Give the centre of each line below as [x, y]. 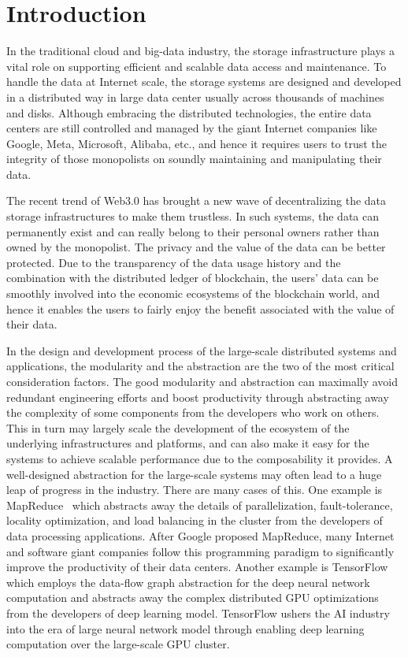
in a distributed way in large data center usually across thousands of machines [195, 97]
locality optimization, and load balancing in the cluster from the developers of [195, 520]
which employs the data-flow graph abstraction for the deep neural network [188, 582]
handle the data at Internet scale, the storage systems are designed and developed [204, 82]
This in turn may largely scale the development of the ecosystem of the [178, 427]
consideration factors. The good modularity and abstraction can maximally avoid [202, 381]
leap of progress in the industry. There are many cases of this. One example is [195, 490]
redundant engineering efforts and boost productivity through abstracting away [198, 397]
